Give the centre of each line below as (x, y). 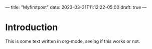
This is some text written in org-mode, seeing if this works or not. (73, 41)
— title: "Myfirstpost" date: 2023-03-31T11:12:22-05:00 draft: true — (76, 7)
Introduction (32, 27)
